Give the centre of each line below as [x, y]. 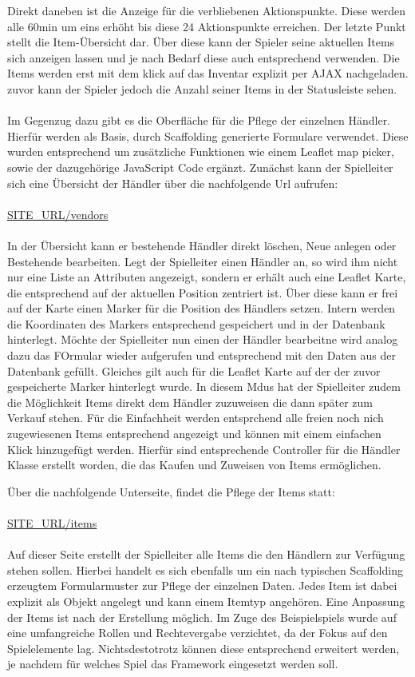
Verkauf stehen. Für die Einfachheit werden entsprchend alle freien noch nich [196, 418]
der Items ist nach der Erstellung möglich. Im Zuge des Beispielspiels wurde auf [202, 617]
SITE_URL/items [52, 523]
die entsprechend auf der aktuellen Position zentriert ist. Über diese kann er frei [203, 292]
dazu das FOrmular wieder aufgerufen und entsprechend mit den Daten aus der [202, 355]
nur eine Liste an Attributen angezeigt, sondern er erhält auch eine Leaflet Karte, [207, 277]
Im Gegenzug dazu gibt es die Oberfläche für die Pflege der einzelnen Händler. [199, 120]
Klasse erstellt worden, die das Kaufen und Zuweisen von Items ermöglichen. [194, 465]
